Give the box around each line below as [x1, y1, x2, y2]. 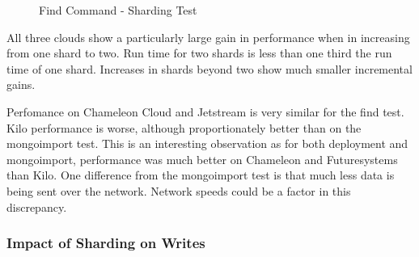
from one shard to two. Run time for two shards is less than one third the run [6, 44, 392, 61]
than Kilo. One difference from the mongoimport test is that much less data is [6, 166, 395, 183]
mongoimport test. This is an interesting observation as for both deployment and [6, 135, 408, 152]
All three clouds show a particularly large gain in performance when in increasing [6, 28, 410, 45]
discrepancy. [6, 198, 67, 215]
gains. [6, 76, 36, 93]
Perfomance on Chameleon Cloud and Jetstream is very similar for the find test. [6, 103, 404, 120]
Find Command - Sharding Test [39, 2, 197, 18]
